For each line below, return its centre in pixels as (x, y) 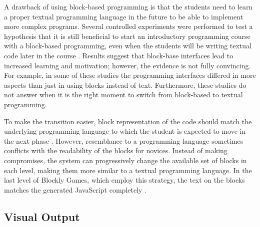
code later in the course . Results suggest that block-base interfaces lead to (119, 55)
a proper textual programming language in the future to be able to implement (124, 16)
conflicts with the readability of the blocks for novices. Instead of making (116, 150)
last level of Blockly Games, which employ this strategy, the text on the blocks (124, 180)
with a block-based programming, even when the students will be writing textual (128, 46)
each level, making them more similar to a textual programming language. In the (128, 170)
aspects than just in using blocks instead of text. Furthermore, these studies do (125, 85)
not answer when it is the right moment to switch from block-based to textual (123, 95)
